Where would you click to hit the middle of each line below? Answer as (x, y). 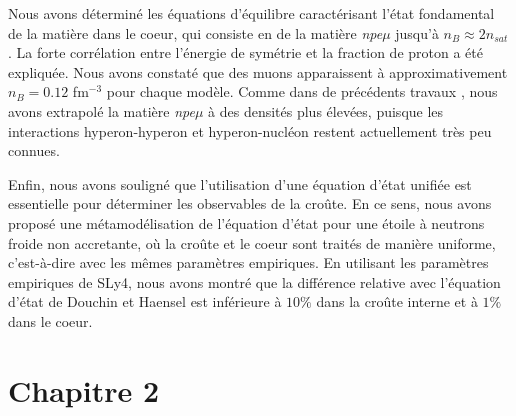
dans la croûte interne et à (397, 301)
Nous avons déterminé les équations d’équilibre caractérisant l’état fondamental (251, 13)
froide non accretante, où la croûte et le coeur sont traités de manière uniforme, (252, 242)
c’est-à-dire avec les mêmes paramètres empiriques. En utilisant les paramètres (248, 262)
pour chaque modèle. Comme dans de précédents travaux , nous (302, 91)
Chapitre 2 (84, 389)
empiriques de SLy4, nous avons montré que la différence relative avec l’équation (254, 281)
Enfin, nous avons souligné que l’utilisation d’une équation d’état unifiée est (240, 183)
